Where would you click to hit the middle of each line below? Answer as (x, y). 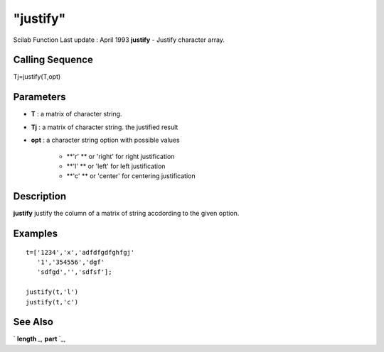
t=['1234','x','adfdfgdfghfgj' (80, 252)
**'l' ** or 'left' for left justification (116, 166)
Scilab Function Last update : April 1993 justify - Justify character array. (119, 40)
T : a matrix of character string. (76, 114)
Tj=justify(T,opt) (37, 77)
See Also (33, 322)
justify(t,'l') (52, 292)
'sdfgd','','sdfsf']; (74, 272)
